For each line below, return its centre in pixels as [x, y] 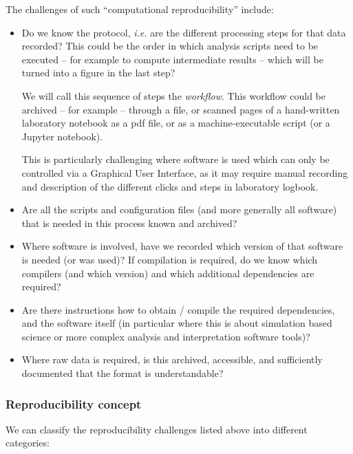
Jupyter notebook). [62, 136]
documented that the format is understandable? [122, 373]
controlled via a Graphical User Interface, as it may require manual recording [185, 172]
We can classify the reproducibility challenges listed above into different [157, 429]
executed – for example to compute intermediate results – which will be [172, 59]
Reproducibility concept [74, 403]
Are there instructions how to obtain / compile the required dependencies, [178, 309]
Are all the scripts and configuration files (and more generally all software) [179, 209]
